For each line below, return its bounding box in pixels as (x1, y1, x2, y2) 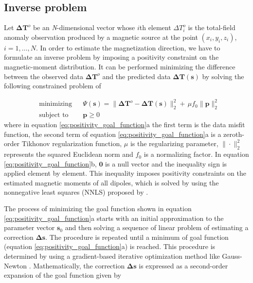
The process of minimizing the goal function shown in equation (4, 203, 192, 214)
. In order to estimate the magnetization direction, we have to (36, 42, 220, 52)
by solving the (202, 71, 244, 81)
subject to (39, 112, 69, 119)
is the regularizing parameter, (130, 138, 218, 149)
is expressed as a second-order (139, 260, 228, 270)
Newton (4, 260, 27, 270)
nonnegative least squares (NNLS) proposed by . (4, 187, 148, 197)
